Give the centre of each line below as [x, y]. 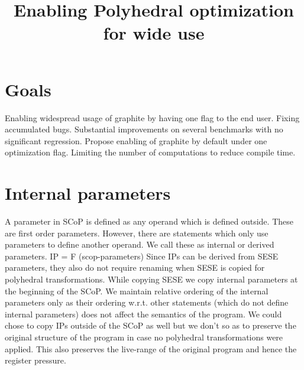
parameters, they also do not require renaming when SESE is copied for [135, 267]
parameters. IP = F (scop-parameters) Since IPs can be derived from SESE [142, 256]
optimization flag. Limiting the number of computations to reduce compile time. [150, 152]
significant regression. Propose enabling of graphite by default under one [136, 140]
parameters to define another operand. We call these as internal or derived [140, 244]
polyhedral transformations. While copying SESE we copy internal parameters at [151, 279]
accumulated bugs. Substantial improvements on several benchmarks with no [144, 129]
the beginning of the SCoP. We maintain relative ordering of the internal [137, 291]
